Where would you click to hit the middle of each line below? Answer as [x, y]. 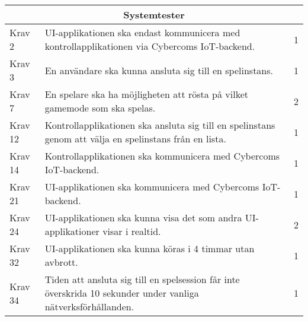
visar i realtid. [132, 231]
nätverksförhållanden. [89, 306]
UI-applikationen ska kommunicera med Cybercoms [152, 187]
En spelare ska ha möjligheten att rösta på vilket [146, 94]
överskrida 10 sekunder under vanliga [122, 293]
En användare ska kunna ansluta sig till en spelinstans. [159, 70]
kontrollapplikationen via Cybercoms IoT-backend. [150, 46]
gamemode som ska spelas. [100, 108]
